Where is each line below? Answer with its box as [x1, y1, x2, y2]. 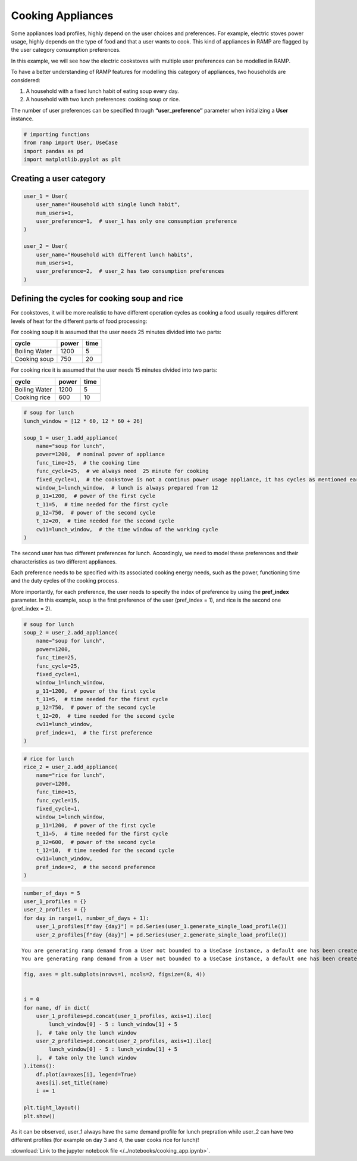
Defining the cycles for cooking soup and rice [11, 294, 184, 304]
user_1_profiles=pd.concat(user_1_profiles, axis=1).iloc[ [36, 1013, 212, 1019]
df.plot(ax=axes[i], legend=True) [36, 1071, 137, 1078]
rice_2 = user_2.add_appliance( [23, 763, 118, 770]
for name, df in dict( [23, 1004, 90, 1011]
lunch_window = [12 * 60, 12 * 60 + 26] [23, 418, 143, 424]
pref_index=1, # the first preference [36, 729, 153, 736]
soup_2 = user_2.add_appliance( [23, 629, 118, 636]
